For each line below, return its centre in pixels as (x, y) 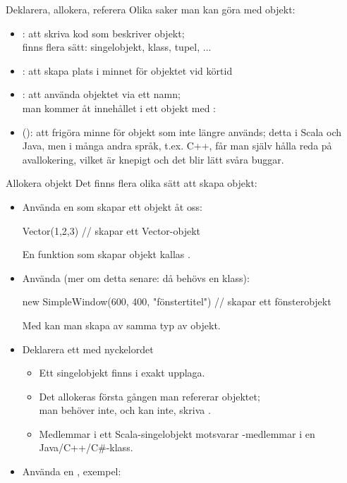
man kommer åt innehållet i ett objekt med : (119, 108)
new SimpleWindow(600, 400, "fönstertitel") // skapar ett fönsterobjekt (177, 301)
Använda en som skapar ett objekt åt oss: (112, 206)
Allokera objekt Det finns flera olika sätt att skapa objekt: (132, 183)
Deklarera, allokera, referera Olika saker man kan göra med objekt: (151, 9)
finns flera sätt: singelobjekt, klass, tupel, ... (117, 47)
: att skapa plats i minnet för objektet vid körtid (127, 70)
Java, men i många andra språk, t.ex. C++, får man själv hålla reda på (177, 146)
